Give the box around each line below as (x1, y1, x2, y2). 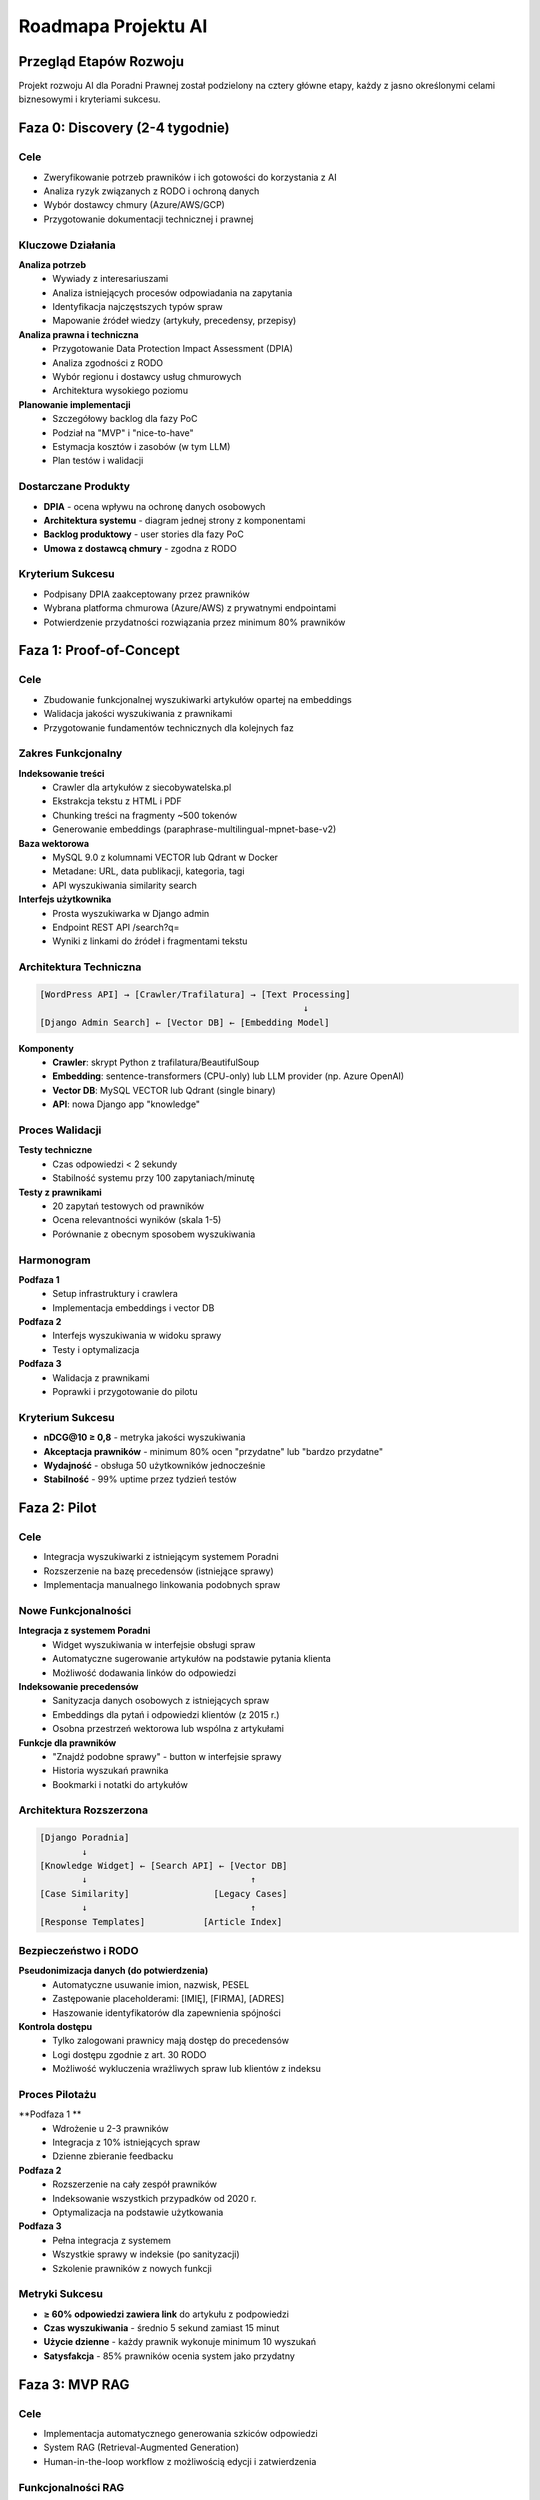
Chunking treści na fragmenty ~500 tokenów (52, 809, 238, 821)
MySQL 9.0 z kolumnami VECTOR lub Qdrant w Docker (52, 851, 279, 864)
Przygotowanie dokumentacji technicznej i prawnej (43, 213, 254, 225)
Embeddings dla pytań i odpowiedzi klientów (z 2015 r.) (52, 1708, 280, 1720)
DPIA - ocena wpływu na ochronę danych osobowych (43, 500, 266, 512)
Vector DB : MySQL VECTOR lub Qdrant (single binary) (52, 1084, 276, 1096)
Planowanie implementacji (18, 398, 131, 410)
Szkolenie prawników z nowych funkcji (52, 2262, 212, 2274)
